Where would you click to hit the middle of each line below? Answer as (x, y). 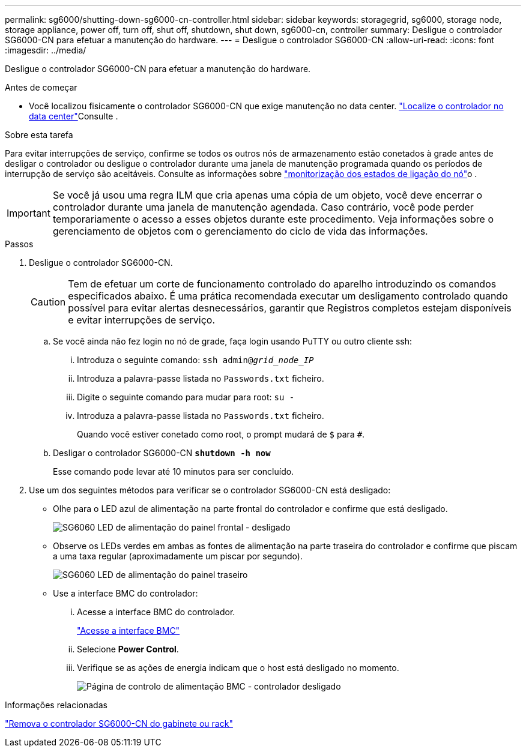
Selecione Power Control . (128, 649)
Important (29, 213)
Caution (48, 302)
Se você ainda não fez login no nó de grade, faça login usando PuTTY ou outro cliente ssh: (233, 341)
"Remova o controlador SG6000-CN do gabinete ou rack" (119, 723)
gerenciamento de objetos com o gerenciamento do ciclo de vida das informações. (240, 231)
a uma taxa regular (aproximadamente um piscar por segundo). (178, 556)
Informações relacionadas (56, 705)
